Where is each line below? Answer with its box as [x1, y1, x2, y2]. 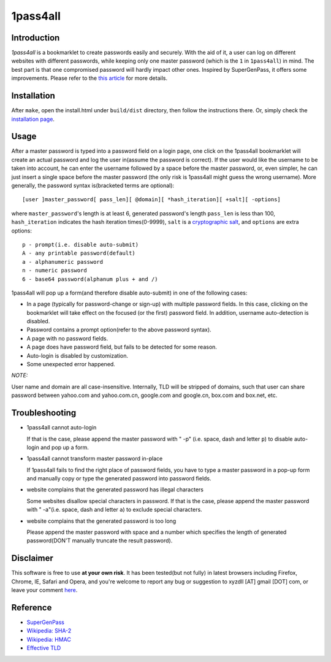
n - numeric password [22, 267, 87, 274]
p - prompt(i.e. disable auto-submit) [22, 241, 139, 248]
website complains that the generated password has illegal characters [26, 486, 204, 493]
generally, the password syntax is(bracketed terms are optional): [11, 182, 175, 189]
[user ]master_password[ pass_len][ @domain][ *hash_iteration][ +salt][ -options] [22, 196, 281, 203]
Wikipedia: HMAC [26, 636, 72, 643]
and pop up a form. [40, 444, 89, 451]
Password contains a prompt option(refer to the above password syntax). [26, 326, 211, 334]
